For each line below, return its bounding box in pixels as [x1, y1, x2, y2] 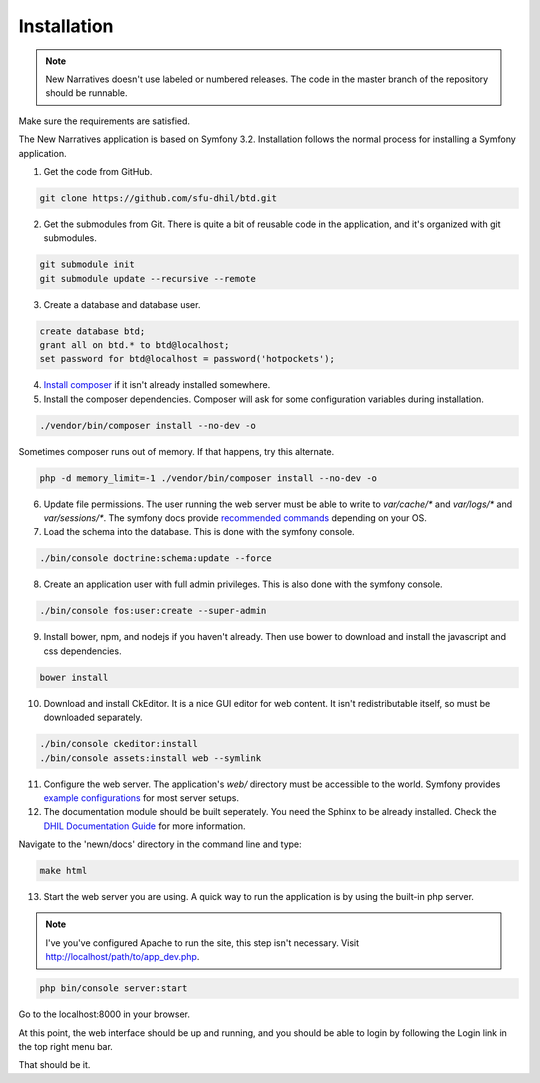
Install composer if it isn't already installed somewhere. [43, 379, 271, 391]
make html [39, 865, 88, 877]
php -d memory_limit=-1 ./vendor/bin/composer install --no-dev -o [39, 472, 378, 484]
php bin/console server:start [39, 983, 188, 994]
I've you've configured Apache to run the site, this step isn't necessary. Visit [45, 936, 360, 949]
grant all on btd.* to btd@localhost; [39, 339, 230, 350]
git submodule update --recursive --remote [39, 273, 257, 284]
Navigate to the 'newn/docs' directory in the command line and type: [18, 838, 302, 850]
